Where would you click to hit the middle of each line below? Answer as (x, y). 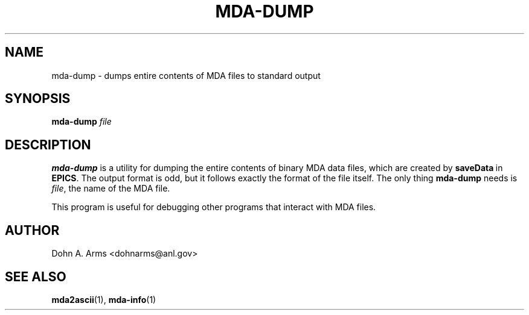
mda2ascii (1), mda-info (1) (104, 299)
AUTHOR (32, 230)
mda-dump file (82, 122)
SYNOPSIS (38, 99)
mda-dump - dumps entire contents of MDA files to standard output (186, 75)
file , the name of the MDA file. (111, 189)
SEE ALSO (36, 276)
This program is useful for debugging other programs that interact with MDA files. (214, 207)
